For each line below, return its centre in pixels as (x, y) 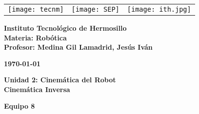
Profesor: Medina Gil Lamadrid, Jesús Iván (78, 47)
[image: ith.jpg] (159, 9)
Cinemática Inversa (37, 89)
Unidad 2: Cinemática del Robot (60, 80)
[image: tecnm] (36, 9)
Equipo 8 (20, 105)
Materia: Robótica (35, 37)
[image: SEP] (95, 9)
